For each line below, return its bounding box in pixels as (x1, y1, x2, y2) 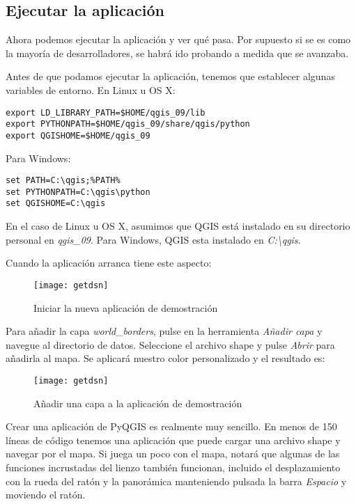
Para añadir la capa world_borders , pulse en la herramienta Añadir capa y (6, 324, 323, 338)
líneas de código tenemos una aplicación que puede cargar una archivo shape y (6, 432, 341, 447)
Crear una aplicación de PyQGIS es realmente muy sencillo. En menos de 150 (6, 419, 337, 434)
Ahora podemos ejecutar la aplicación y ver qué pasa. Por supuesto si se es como (6, 32, 351, 47)
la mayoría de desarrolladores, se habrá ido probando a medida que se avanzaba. (6, 45, 349, 60)
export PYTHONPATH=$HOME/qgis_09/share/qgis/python (6, 119, 250, 129)
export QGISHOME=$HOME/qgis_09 (6, 130, 150, 141)
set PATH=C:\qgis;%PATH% (6, 175, 121, 186)
